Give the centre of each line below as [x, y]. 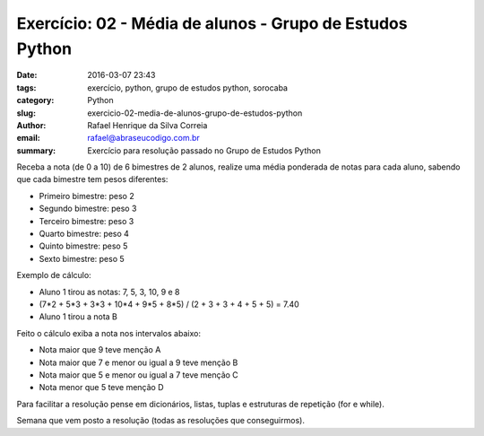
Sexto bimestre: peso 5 [82, 258]
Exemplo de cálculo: [54, 275]
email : [28, 138]
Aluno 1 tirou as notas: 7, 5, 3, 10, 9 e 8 [109, 292]
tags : [26, 87]
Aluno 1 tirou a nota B [78, 317]
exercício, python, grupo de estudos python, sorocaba [188, 87]
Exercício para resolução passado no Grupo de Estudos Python [204, 150]
